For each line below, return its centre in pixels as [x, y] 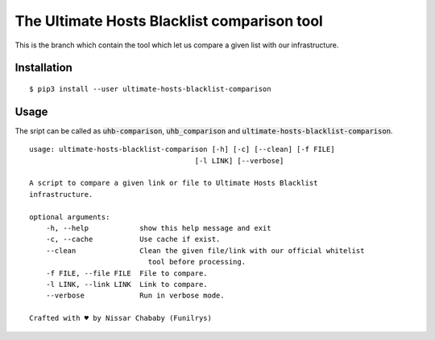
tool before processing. [197, 262]
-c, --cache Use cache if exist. [133, 240]
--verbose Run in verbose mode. [135, 296]
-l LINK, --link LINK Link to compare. [127, 284]
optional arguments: [70, 217]
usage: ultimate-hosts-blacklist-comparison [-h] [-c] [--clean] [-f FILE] [182, 150]
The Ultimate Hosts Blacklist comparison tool [169, 21]
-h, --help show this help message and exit [158, 228]
